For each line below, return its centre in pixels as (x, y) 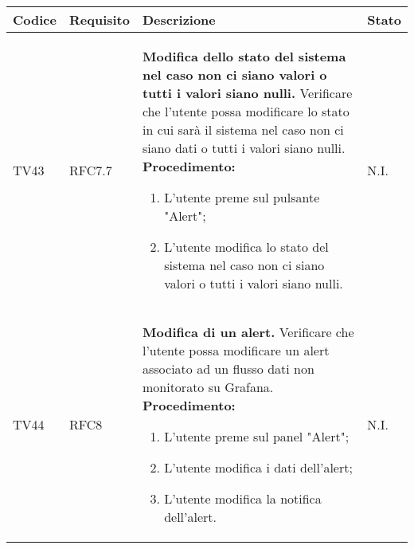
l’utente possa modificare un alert (236, 350)
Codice (35, 20)
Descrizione (179, 20)
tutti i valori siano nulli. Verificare (247, 93)
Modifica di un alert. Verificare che (248, 332)
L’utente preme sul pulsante (242, 197)
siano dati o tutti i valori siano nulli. (244, 148)
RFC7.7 (90, 170)
